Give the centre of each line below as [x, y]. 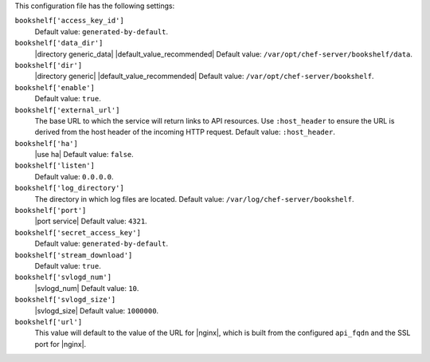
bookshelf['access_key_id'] [70, 21]
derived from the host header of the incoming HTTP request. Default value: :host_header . [185, 132]
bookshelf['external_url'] [67, 110]
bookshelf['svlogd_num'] [63, 277]
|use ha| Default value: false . [84, 155]
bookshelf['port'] [51, 211]
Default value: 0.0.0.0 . [74, 176]
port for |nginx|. [61, 344]
